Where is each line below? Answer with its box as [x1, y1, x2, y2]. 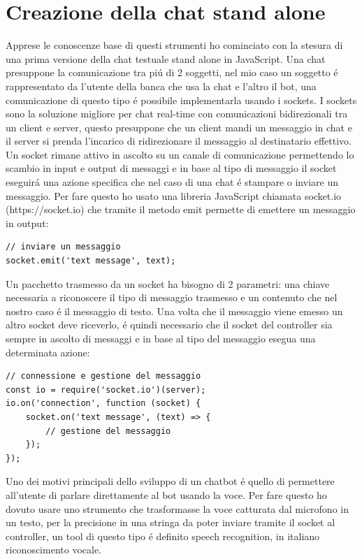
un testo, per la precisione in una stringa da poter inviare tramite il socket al [6, 515, 335, 530]
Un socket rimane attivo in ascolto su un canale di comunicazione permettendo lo [6, 147, 354, 161]
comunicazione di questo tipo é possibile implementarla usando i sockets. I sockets [6, 92, 357, 107]
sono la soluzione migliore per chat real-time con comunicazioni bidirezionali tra [6, 106, 348, 121]
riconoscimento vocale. [6, 542, 101, 557]
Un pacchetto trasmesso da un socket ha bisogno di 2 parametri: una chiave [6, 276, 330, 291]
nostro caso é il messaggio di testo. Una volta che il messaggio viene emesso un [6, 303, 343, 318]
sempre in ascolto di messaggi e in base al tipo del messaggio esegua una [6, 331, 316, 345]
